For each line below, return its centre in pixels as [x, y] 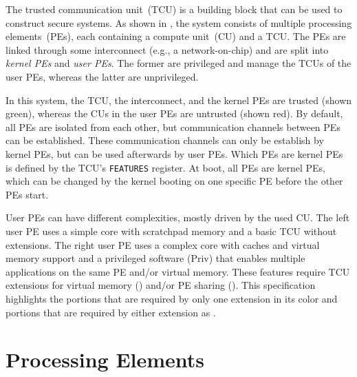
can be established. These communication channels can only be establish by [165, 140]
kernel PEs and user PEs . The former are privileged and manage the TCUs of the [178, 63]
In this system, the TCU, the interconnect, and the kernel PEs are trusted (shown [179, 100]
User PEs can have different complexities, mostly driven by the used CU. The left [178, 217]
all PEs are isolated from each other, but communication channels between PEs [173, 126]
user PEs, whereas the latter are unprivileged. [102, 76]
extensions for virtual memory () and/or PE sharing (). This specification [161, 285]
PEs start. [27, 194]
